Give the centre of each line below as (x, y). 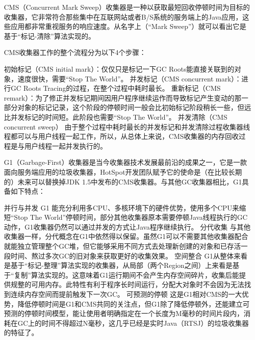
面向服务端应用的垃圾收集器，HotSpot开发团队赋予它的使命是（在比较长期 (123, 171)
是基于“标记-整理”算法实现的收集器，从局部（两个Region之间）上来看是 (118, 265)
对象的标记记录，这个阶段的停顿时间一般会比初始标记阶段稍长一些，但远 (134, 107)
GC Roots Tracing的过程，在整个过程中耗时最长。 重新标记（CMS (115, 88)
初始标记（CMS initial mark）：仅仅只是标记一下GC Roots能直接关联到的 (119, 68)
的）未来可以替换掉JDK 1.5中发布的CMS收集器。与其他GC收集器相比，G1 (123, 181)
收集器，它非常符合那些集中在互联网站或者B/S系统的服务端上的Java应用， (123, 16)
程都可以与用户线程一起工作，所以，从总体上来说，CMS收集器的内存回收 (121, 136)
